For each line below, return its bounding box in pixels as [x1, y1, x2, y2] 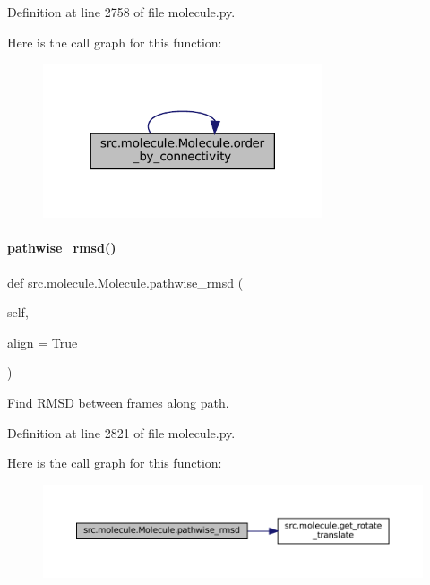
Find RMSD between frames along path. [7, 392, 229, 411]
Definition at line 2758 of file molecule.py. [7, 3, 236, 21]
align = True [7, 332, 78, 351]
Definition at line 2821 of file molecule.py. [7, 423, 236, 442]
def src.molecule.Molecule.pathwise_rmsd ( [7, 272, 244, 291]
